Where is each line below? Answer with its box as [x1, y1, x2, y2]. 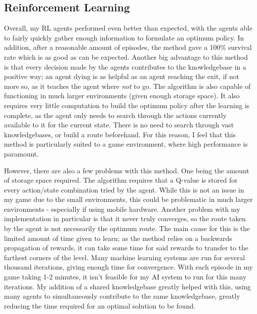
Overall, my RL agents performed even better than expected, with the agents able [4, 23, 253, 33]
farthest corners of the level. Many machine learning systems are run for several [4, 252, 245, 262]
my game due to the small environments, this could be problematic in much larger [4, 194, 253, 204]
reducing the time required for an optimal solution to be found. [4, 300, 196, 311]
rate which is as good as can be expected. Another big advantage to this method [4, 51, 248, 62]
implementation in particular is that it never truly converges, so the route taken [4, 213, 246, 224]
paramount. [4, 148, 39, 158]
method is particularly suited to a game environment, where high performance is [4, 139, 248, 149]
